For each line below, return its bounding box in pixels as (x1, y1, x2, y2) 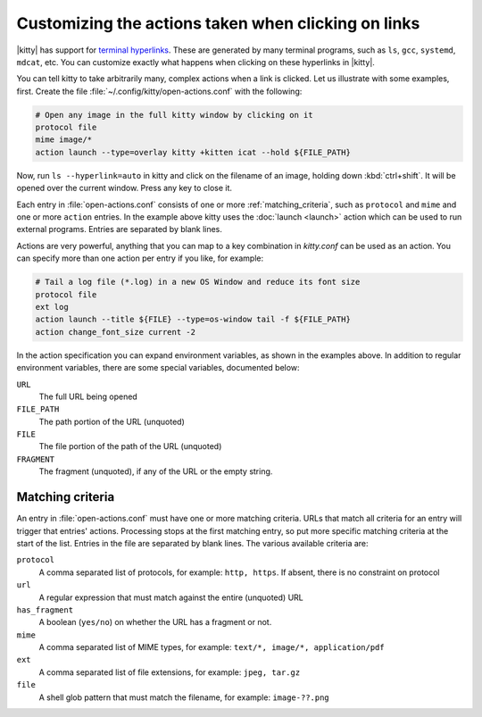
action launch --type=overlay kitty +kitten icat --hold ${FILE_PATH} (35, 147, 352, 157)
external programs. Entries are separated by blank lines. (16, 224, 223, 235)
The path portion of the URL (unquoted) (38, 416, 185, 427)
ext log (35, 302, 69, 312)
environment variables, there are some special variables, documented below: (16, 363, 300, 373)
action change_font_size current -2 (35, 327, 196, 337)
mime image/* (35, 135, 93, 145)
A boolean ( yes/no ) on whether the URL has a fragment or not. (38, 617, 272, 628)
